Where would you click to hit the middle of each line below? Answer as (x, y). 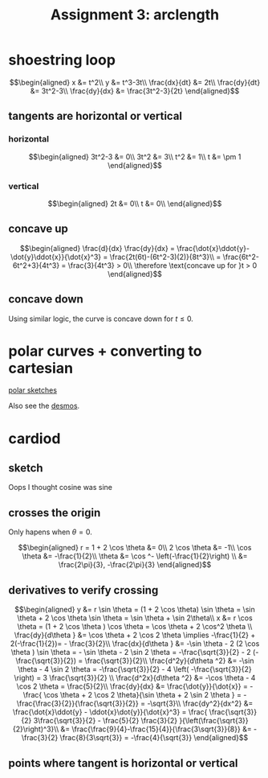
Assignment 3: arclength (135, 15)
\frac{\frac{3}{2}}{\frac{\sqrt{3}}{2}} (77, 704)
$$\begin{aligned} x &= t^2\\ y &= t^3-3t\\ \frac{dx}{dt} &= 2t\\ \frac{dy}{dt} (135, 82)
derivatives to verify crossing (83, 590)
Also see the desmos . (44, 406)
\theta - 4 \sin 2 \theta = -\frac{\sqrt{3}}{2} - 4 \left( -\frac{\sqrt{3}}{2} (135, 669)
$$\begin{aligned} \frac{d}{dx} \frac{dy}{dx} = (97, 248)
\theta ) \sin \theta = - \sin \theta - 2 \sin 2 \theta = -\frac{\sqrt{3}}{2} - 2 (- (135, 652)
